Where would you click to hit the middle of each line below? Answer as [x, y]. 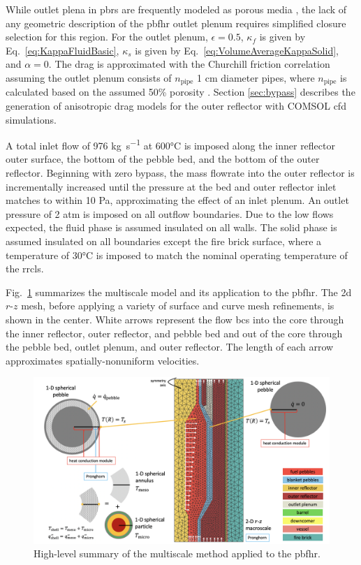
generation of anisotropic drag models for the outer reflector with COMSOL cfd [176, 106]
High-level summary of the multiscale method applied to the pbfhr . [177, 553]
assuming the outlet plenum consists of [89, 77]
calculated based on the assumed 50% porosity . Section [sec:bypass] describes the [180, 92]
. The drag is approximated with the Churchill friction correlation [189, 64]
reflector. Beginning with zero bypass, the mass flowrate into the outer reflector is [180, 173]
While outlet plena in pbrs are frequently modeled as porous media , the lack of [176, 9]
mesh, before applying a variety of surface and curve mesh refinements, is [178, 306]
